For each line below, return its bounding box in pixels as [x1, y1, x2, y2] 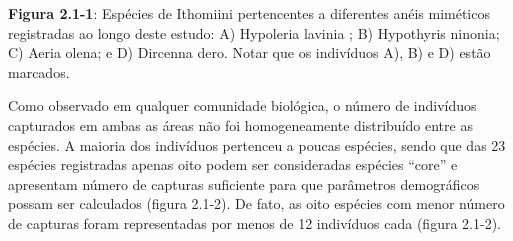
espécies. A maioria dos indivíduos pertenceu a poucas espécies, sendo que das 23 [8, 134, 506, 155]
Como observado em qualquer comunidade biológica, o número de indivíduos [8, 95, 477, 116]
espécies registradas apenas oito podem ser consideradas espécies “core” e [8, 154, 458, 175]
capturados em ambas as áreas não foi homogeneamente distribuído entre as [8, 114, 473, 135]
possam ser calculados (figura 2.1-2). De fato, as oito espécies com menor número [8, 193, 505, 214]
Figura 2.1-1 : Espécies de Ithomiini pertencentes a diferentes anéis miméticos [8, 3, 490, 23]
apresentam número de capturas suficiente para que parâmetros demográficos [8, 173, 480, 194]
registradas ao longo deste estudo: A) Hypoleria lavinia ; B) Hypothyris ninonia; [8, 22, 500, 43]
